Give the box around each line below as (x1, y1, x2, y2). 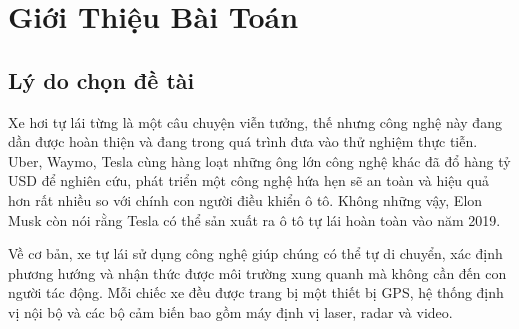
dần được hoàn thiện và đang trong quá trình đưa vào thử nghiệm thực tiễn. (8, 131, 478, 152)
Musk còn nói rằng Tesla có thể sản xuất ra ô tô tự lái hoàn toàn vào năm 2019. (8, 209, 501, 230)
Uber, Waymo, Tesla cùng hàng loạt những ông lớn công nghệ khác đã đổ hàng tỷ (8, 150, 511, 171)
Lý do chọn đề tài (8, 64, 195, 95)
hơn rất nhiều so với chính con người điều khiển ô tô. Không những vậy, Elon (8, 189, 483, 210)
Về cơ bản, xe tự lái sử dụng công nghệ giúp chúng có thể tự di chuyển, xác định (8, 243, 503, 264)
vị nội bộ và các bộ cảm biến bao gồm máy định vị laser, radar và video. (8, 301, 453, 322)
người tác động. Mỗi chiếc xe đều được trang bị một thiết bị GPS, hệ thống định (8, 282, 504, 303)
